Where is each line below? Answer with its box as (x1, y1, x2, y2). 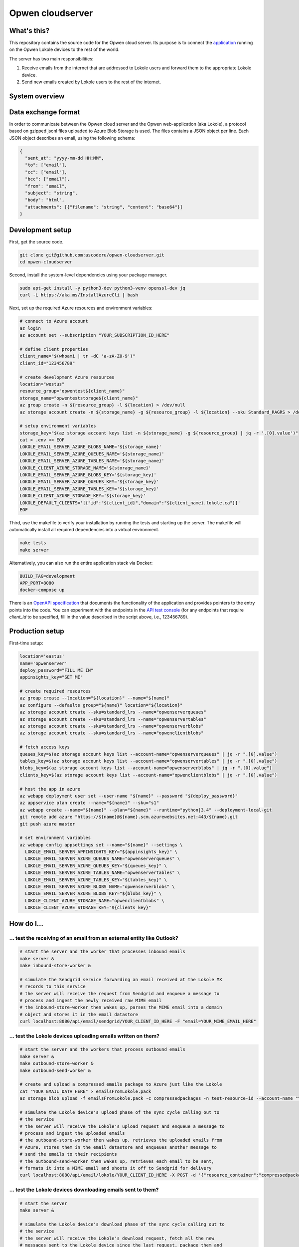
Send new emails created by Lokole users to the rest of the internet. (21, 79, 161, 85)
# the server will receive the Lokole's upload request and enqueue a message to (19, 1123, 225, 1129)
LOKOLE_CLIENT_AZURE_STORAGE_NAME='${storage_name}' (19, 465, 151, 471)
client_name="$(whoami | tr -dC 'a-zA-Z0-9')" (19, 353, 136, 359)
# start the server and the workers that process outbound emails (19, 1046, 185, 1052)
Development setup (9, 225, 72, 234)
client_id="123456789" (19, 360, 75, 366)
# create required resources (19, 688, 91, 694)
